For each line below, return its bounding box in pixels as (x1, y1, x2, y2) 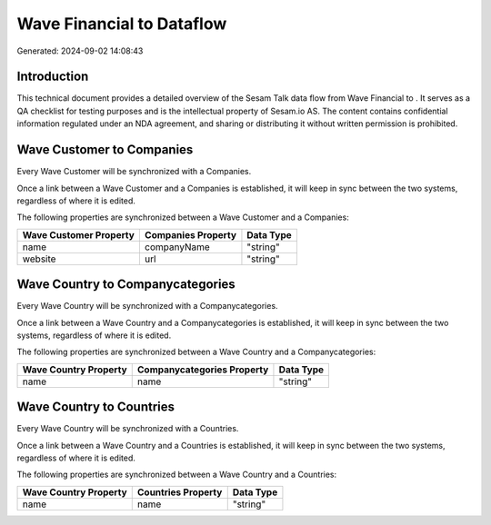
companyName (144, 241, 211, 253)
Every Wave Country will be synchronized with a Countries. (16, 423, 239, 434)
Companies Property (144, 228, 236, 241)
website (22, 253, 56, 265)
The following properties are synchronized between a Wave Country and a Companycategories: (16, 346, 376, 358)
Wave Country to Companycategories (16, 277, 235, 292)
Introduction (16, 69, 89, 84)
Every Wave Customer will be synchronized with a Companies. (16, 166, 252, 177)
